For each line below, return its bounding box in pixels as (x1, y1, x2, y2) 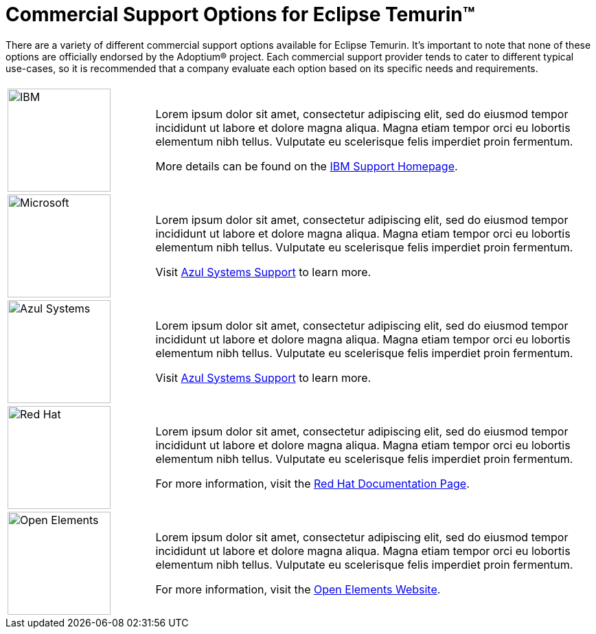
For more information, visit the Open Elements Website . (155, 582, 441, 596)
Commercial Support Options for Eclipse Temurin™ (5, 3, 475, 26)
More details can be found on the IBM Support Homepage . (155, 159, 458, 173)
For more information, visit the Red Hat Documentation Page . (155, 476, 470, 490)
